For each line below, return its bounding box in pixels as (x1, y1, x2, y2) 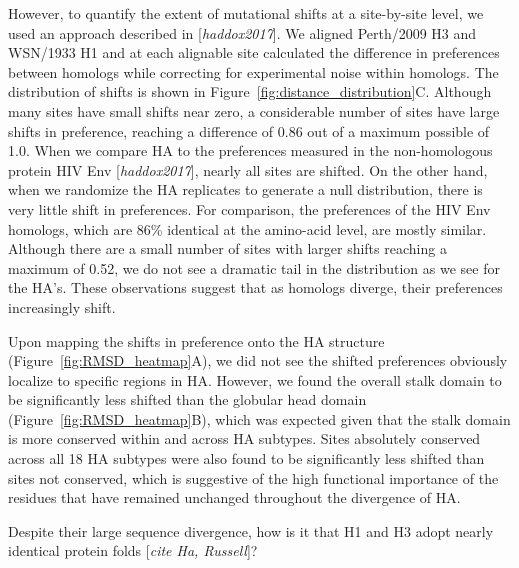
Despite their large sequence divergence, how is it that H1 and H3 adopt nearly (8, 520, 494, 541)
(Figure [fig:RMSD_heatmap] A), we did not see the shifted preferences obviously (8, 350, 508, 371)
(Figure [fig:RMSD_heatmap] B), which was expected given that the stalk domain (8, 408, 511, 429)
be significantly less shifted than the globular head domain (8, 389, 367, 410)
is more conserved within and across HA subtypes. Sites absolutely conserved (8, 428, 481, 449)
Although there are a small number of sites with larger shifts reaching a (8, 238, 447, 259)
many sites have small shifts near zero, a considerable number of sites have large (8, 100, 500, 121)
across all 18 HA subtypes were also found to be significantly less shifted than (8, 448, 485, 469)
